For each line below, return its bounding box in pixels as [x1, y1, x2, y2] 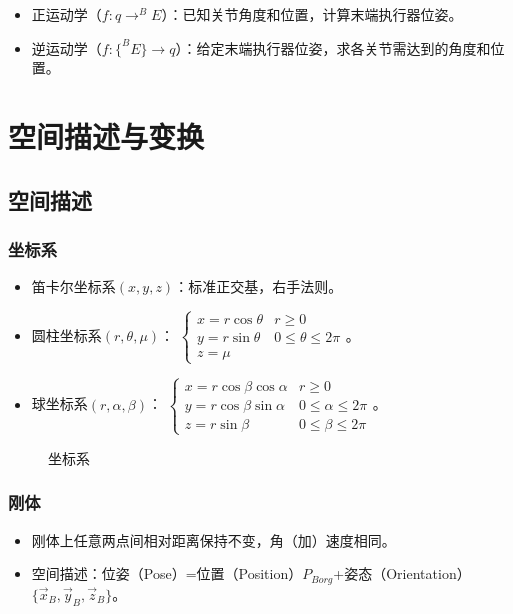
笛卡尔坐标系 [31, 276, 116, 297]
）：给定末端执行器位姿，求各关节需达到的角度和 [175, 37, 491, 58]
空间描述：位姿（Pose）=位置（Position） [31, 563, 303, 584]
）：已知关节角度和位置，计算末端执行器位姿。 [161, 4, 463, 24]
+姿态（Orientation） [333, 563, 471, 584]
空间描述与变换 [8, 115, 205, 156]
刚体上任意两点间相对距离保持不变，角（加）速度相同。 [31, 529, 396, 550]
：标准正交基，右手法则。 [174, 276, 343, 297]
